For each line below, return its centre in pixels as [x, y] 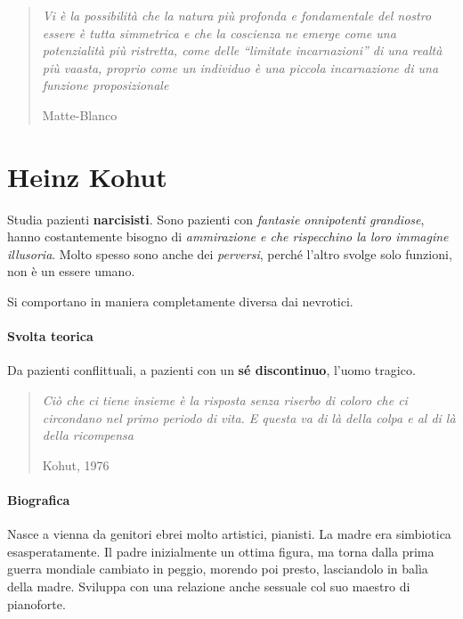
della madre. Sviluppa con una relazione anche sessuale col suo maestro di [209, 586]
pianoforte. [37, 603]
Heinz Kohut [87, 176]
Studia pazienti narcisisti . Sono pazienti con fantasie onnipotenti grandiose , [216, 219]
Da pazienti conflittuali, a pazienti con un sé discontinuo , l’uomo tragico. [211, 370]
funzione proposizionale [106, 85]
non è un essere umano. [71, 271]
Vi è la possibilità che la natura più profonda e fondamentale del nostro [237, 15]
